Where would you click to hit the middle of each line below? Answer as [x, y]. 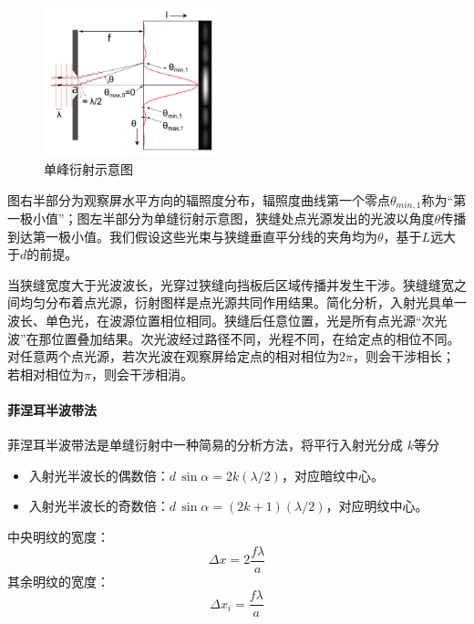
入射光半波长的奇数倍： [99, 506]
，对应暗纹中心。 [332, 475]
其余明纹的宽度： [58, 581]
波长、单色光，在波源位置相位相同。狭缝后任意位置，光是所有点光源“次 [221, 321]
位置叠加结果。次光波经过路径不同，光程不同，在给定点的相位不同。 [256, 338]
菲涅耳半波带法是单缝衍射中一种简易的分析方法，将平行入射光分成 [205, 445]
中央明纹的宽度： [58, 536]
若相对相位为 [46, 374]
